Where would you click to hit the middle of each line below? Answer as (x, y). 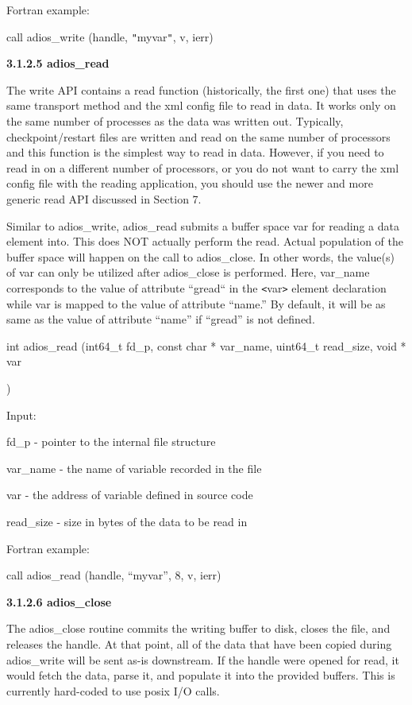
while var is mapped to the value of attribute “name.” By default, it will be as (196, 303)
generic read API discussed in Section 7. (104, 199)
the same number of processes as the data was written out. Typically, (175, 121)
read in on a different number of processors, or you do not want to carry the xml (203, 167)
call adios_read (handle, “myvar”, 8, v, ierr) (114, 575)
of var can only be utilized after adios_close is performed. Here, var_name (188, 272)
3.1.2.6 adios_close (59, 601)
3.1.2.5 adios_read (58, 63)
